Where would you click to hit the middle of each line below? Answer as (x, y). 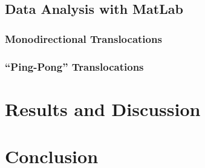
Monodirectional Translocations (83, 38)
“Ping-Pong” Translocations (74, 66)
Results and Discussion (103, 108)
